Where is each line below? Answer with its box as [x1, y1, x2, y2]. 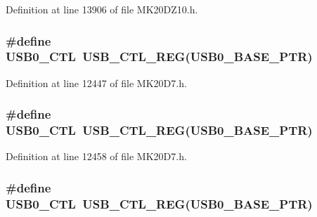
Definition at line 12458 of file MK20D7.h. [6, 149, 187, 164]
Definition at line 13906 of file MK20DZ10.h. [6, 2, 198, 16]
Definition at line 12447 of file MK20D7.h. [6, 75, 187, 90]
